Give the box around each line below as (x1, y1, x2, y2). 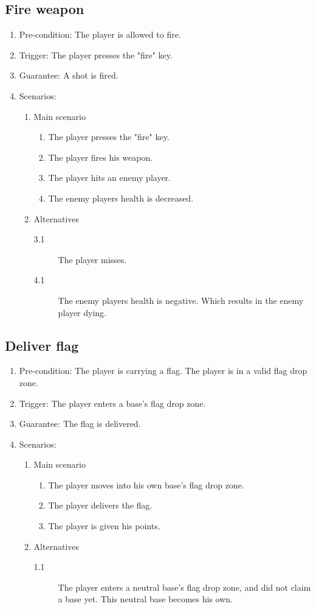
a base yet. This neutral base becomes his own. (58, 593, 233, 605)
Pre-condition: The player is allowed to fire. (19, 28, 181, 41)
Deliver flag (5, 336, 79, 354)
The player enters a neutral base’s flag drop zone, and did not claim (58, 580, 311, 593)
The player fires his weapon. (48, 150, 153, 163)
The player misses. (58, 253, 127, 266)
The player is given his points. (48, 519, 160, 532)
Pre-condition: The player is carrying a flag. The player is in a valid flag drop (19, 364, 307, 377)
